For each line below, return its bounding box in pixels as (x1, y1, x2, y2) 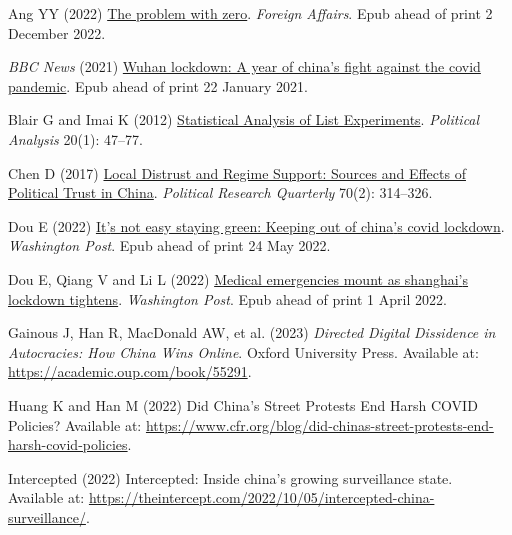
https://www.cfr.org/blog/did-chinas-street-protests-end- (145, 414, 494, 435)
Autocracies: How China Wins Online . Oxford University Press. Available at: (8, 341, 479, 362)
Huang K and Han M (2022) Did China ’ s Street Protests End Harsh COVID (8, 394, 478, 415)
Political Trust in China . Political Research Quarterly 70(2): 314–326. (8, 182, 433, 203)
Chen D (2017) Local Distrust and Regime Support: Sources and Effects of (8, 162, 466, 183)
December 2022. (8, 22, 106, 43)
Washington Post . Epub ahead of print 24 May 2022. (8, 235, 331, 256)
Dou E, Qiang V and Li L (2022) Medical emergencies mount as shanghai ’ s (8, 268, 469, 289)
